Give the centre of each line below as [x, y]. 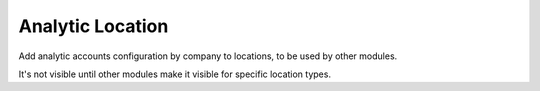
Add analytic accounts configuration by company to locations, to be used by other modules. [208, 56]
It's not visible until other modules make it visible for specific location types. [175, 74]
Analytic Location [93, 26]
